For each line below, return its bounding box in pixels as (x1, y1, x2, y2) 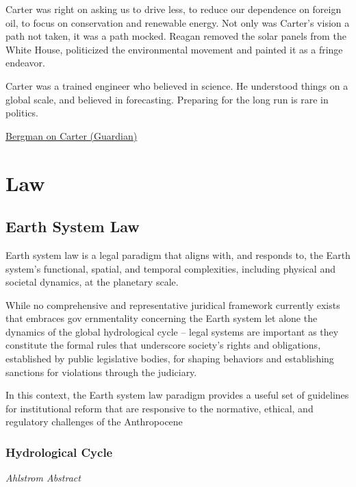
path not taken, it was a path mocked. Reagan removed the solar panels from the (5, 29, 346, 43)
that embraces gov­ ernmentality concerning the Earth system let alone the (5, 311, 318, 325)
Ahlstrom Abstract (5, 471, 81, 485)
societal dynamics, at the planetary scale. (5, 275, 179, 289)
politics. (5, 105, 38, 120)
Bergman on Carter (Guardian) (5, 128, 138, 142)
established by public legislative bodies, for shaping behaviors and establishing (5, 351, 334, 366)
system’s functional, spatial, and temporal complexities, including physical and (5, 261, 335, 275)
